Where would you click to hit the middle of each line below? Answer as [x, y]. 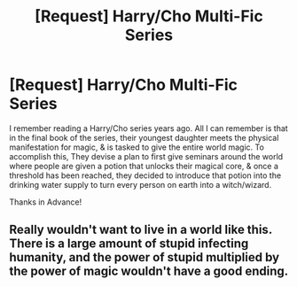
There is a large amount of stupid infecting [129, 244]
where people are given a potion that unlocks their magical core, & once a [144, 166]
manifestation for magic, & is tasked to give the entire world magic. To [137, 147]
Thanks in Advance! [46, 202]
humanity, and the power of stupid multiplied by [145, 257]
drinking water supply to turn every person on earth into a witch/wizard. [141, 184]
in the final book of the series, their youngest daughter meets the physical [144, 137]
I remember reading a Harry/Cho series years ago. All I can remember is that [148, 128]
